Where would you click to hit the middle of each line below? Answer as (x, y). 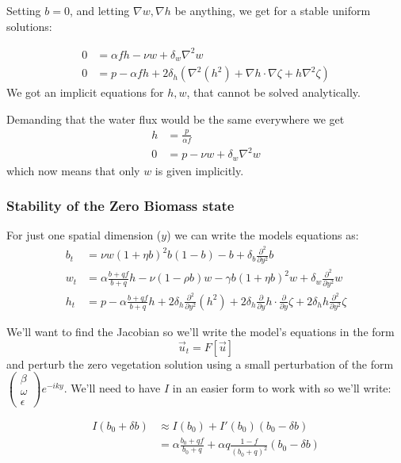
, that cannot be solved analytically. (273, 92)
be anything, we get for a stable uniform (273, 10)
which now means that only (73, 170)
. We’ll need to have (112, 387)
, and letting (99, 10)
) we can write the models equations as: (263, 235)
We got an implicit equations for (85, 92)
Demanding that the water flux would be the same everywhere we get (176, 119)
